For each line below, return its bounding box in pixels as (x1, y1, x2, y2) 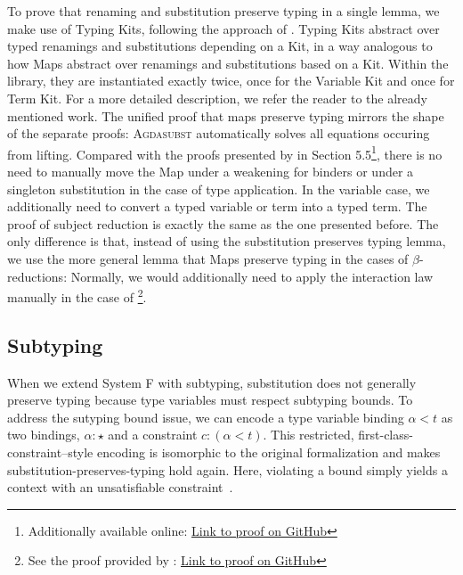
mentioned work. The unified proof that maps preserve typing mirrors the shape (7, 106, 444, 125)
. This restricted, (263, 425, 354, 444)
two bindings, (7, 425, 80, 444)
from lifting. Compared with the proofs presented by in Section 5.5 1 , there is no (7, 142, 443, 163)
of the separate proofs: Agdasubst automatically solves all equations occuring (7, 124, 430, 143)
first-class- (358, 425, 413, 444)
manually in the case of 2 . (7, 285, 147, 306)
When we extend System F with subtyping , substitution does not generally (7, 373, 417, 391)
